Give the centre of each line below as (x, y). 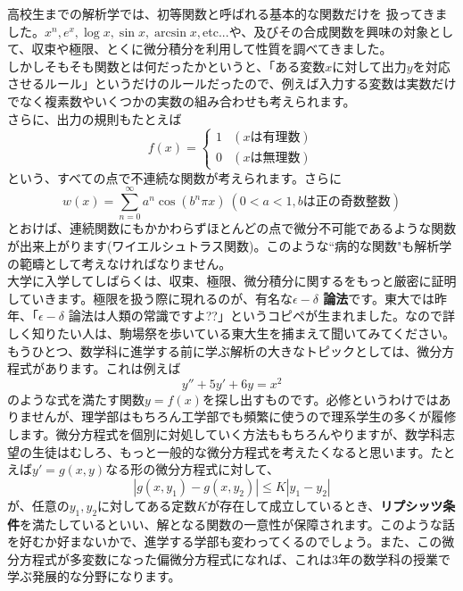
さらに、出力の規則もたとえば (95, 118)
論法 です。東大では (379, 298)
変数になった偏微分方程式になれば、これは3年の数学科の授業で (266, 558)
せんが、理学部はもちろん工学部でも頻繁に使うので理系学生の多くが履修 (244, 416)
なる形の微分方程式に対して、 (193, 469)
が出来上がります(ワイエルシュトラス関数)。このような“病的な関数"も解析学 (230, 246)
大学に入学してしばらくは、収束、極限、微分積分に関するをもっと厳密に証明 (232, 281)
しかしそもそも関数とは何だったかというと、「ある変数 (166, 66)
